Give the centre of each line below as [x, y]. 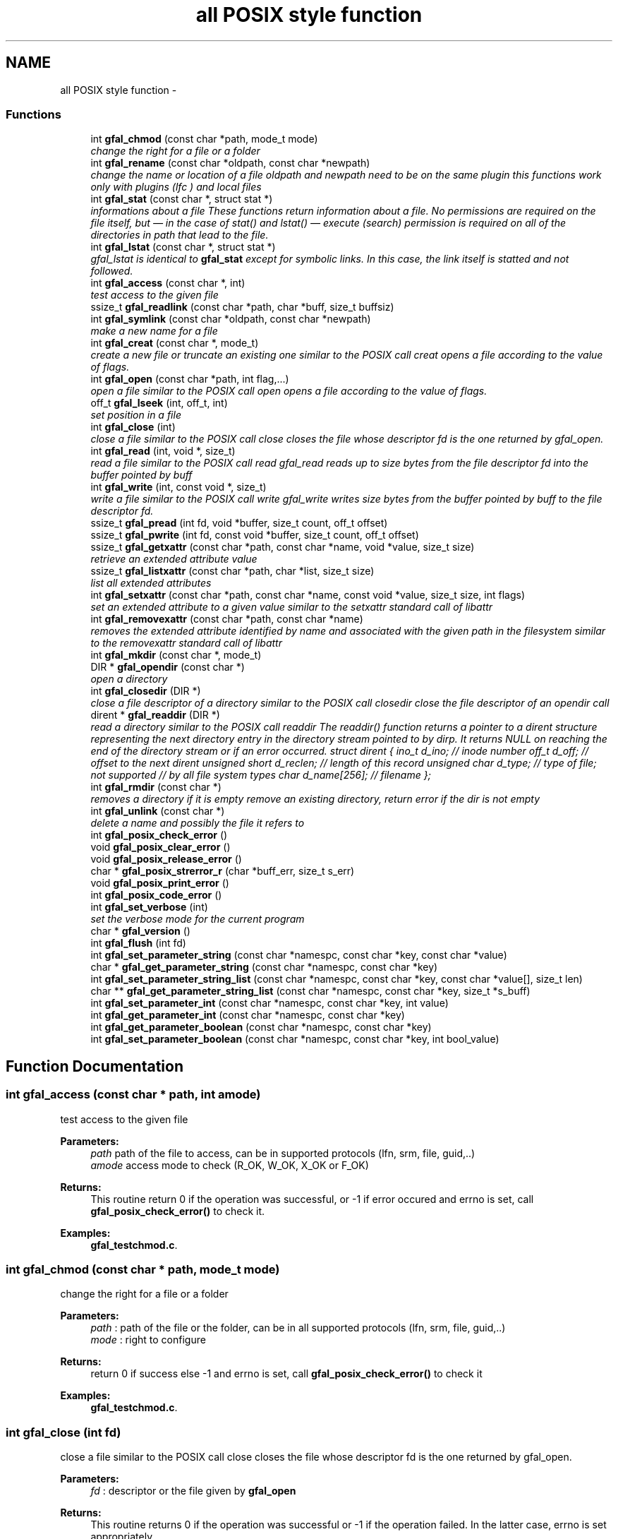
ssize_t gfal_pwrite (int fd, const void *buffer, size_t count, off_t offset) [255, 535]
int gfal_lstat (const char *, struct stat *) [183, 247]
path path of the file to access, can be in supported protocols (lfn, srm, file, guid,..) [283, 1153]
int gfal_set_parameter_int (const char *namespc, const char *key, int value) [269, 1003]
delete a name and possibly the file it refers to [198, 823]
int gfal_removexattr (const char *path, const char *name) [227, 619]
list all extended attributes [151, 583]
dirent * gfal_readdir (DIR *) [155, 715]
